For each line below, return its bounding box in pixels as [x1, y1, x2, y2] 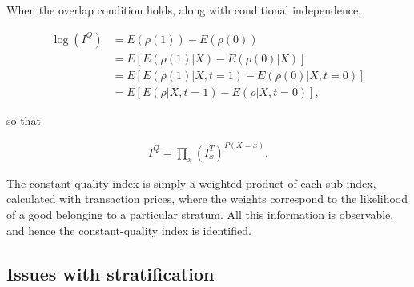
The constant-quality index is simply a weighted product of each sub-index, [6, 174, 376, 191]
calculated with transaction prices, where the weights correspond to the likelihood [6, 190, 408, 207]
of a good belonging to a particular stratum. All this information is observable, [6, 205, 394, 222]
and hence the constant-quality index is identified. [6, 221, 251, 238]
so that [6, 111, 41, 128]
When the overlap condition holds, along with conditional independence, [6, 2, 362, 18]
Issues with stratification [6, 261, 215, 285]
